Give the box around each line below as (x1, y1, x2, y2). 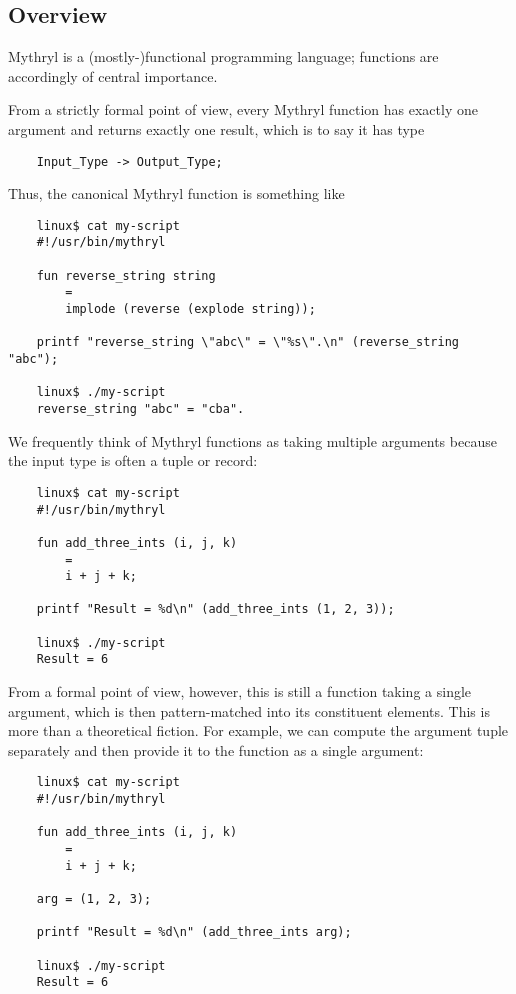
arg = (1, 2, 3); (36, 892, 152, 907)
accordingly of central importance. (8, 65, 218, 86)
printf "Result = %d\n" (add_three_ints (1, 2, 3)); (36, 602, 395, 617)
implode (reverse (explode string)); (65, 302, 316, 317)
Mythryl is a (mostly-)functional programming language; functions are (8, 46, 439, 67)
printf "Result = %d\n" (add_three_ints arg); (36, 925, 352, 940)
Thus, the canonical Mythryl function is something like (8, 183, 345, 204)
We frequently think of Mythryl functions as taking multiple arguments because (8, 430, 497, 451)
